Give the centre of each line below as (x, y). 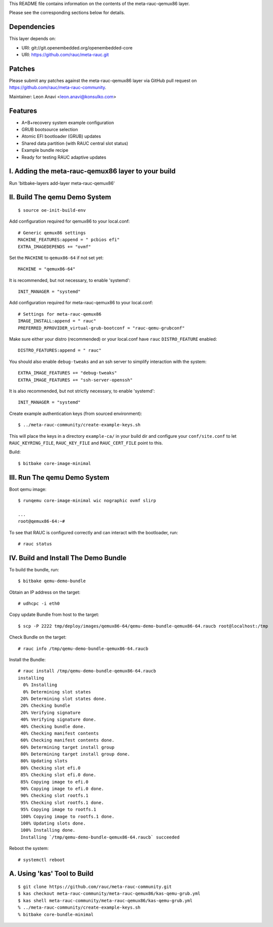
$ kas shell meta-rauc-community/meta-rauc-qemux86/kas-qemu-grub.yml (105, 901)
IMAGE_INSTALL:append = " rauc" (57, 321)
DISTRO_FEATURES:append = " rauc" (60, 350)
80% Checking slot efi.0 (51, 768)
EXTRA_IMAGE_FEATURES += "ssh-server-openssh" (75, 380)
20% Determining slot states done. (64, 698)
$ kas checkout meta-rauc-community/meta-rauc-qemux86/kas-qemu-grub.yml (109, 894)
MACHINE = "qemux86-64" (47, 269)
